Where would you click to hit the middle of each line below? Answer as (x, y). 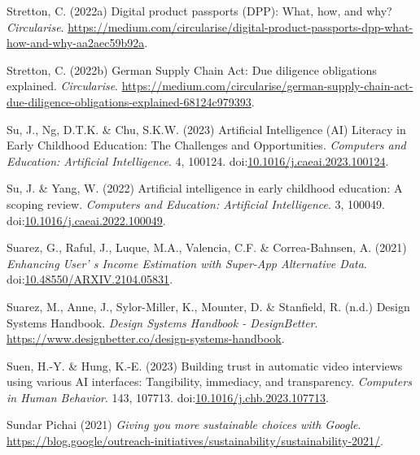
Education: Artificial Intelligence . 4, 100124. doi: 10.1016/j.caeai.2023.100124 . (198, 160)
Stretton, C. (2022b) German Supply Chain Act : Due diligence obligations (192, 69)
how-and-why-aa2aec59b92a (76, 43)
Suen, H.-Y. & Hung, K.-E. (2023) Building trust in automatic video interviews (205, 365)
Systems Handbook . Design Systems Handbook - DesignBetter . (162, 322)
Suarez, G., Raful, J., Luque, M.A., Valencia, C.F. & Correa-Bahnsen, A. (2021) (207, 247)
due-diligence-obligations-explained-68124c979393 (129, 101)
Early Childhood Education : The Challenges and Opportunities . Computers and (206, 145)
